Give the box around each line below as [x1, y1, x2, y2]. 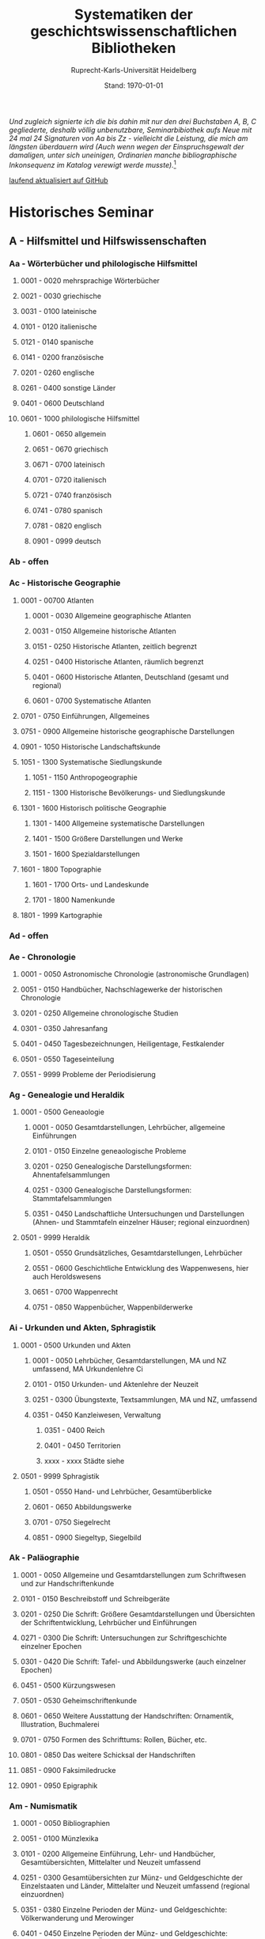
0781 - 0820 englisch [32, 521, 102, 531]
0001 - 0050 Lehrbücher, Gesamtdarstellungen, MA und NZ [32, 1355, 227, 1365]
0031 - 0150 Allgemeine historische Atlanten [32, 626, 176, 636]
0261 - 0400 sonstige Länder [20, 384, 116, 393]
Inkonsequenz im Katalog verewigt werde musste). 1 [9, 158, 176, 169]
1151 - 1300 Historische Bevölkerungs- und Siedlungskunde [32, 788, 226, 797]
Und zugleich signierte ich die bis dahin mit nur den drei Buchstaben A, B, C [9, 116, 256, 126]
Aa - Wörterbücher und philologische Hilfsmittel [9, 259, 198, 270]
